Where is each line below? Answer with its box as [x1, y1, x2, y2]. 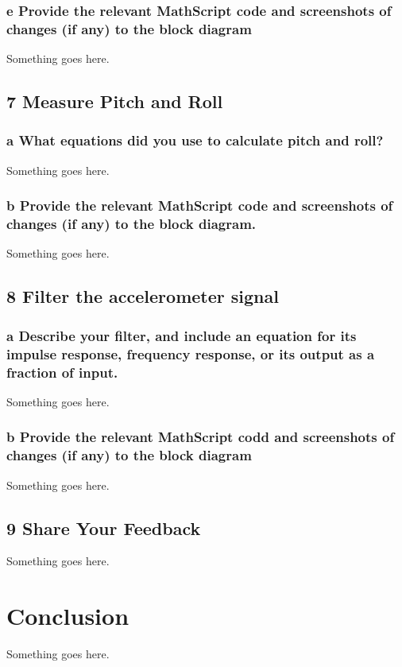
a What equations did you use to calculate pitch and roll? [6, 130, 384, 150]
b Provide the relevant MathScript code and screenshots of [6, 196, 393, 215]
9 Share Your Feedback [6, 515, 201, 540]
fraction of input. [6, 362, 118, 382]
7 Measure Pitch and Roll [6, 89, 223, 114]
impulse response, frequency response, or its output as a [6, 343, 375, 363]
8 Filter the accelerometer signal [6, 284, 279, 308]
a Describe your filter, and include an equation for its [6, 325, 357, 345]
